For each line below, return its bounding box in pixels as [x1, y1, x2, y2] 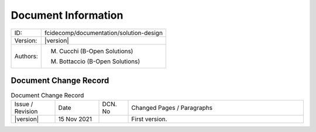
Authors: [14, 52, 38, 60]
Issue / [14, 100, 33, 108]
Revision [14, 107, 38, 116]
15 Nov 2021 [58, 115, 92, 123]
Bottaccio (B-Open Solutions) [59, 57, 140, 65]
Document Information [11, 9, 123, 22]
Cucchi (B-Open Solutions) [59, 47, 133, 55]
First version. [131, 115, 167, 123]
